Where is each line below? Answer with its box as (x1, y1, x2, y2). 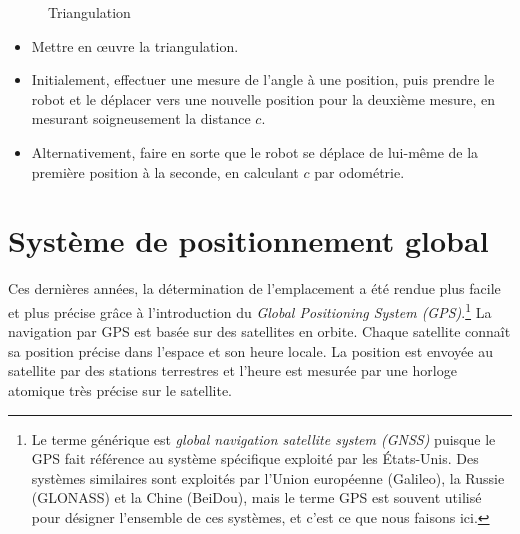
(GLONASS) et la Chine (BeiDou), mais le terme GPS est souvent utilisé (31, 487, 482, 508)
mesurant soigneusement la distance (31, 108, 251, 129)
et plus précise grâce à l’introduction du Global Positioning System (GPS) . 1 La (8, 298, 492, 322)
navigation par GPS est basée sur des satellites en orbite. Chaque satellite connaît (8, 321, 511, 342)
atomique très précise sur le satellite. (8, 379, 232, 400)
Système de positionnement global (8, 220, 489, 261)
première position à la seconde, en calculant (31, 161, 299, 182)
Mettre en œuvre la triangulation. (31, 35, 239, 56)
